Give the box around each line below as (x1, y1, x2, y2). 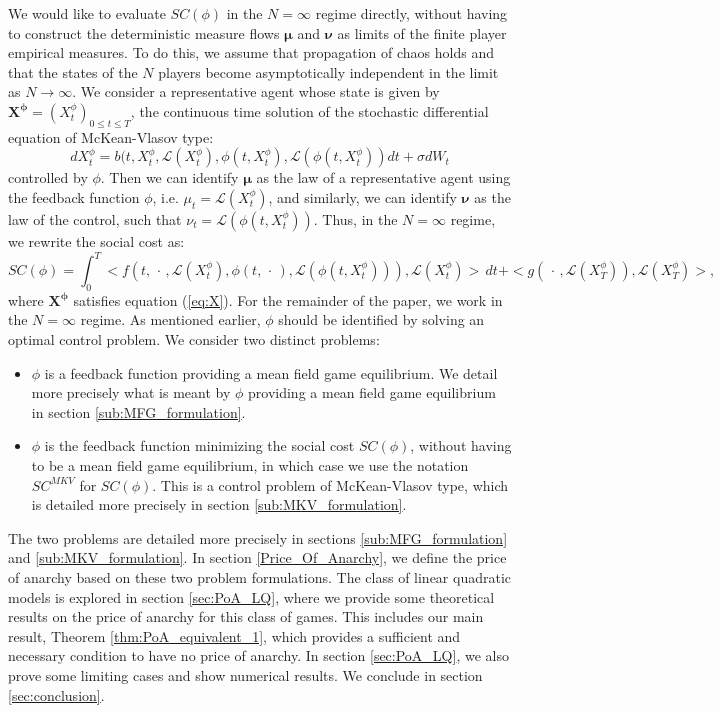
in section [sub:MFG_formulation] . (31, 401, 246, 422)
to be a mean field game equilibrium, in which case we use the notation (31, 455, 469, 475)
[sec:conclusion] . (8, 684, 105, 705)
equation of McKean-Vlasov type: (8, 126, 214, 147)
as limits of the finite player (337, 22, 507, 43)
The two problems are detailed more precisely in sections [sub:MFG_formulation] (8, 527, 508, 548)
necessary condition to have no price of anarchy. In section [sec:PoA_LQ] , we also (8, 645, 509, 666)
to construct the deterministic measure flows (8, 22, 280, 43)
